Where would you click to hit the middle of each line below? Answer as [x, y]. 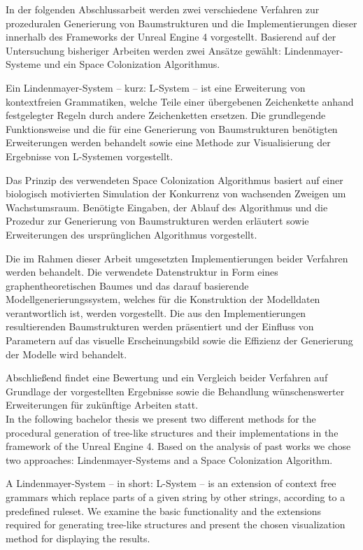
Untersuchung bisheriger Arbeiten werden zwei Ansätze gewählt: [143, 50]
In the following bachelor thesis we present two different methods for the [161, 419]
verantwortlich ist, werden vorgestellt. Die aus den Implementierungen [156, 312]
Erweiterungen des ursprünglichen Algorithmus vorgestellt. [131, 234]
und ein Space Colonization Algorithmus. [132, 64]
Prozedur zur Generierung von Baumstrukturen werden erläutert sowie [157, 221]
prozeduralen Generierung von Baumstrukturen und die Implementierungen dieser [181, 23]
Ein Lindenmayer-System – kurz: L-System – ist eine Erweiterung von [156, 87]
